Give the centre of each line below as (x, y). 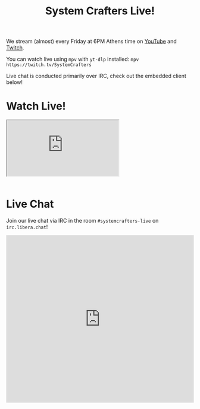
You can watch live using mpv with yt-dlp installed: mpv (73, 59)
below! (14, 82)
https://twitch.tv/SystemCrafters (49, 65)
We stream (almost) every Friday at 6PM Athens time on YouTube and (91, 41)
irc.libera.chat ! (27, 227)
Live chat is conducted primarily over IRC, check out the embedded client (96, 76)
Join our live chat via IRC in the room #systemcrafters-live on (82, 221)
